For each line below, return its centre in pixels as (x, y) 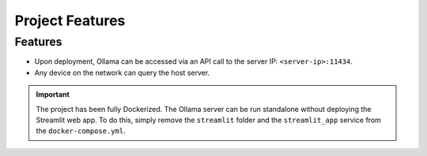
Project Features (70, 20)
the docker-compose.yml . (81, 131)
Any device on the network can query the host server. (122, 72)
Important (53, 95)
